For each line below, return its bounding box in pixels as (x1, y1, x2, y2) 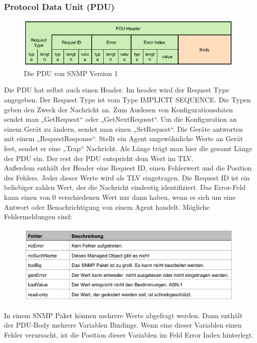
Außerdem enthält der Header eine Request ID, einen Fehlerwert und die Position (4, 163, 252, 173)
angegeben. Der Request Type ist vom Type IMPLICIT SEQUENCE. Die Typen (4, 94, 251, 105)
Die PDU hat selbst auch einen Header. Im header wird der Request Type (4, 85, 229, 95)
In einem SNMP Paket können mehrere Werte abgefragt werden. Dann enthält (4, 310, 243, 320)
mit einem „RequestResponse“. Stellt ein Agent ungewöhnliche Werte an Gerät (4, 133, 243, 144)
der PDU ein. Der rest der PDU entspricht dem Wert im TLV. (4, 153, 194, 163)
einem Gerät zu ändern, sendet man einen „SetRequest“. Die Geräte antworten (4, 123, 243, 134)
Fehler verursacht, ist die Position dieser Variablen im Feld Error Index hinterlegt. (4, 329, 254, 340)
